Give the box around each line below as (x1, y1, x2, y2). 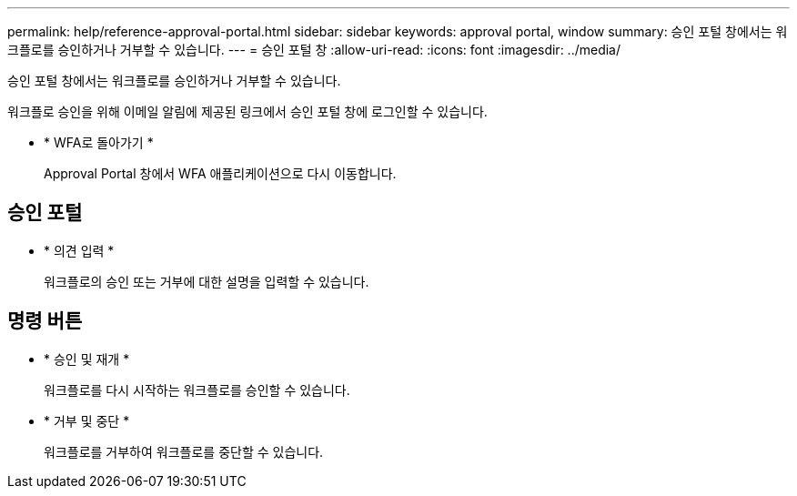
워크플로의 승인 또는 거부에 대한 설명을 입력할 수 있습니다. (44, 273, 369, 289)
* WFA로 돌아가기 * (44, 135, 154, 150)
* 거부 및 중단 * (44, 412, 130, 429)
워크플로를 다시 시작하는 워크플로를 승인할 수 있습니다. (44, 381, 350, 398)
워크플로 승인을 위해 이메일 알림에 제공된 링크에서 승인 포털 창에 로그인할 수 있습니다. (7, 104, 488, 119)
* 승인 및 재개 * (44, 350, 130, 367)
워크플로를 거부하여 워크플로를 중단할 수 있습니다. (44, 443, 324, 460)
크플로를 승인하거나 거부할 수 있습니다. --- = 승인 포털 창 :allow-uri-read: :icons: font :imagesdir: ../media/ (7, 42, 621, 57)
